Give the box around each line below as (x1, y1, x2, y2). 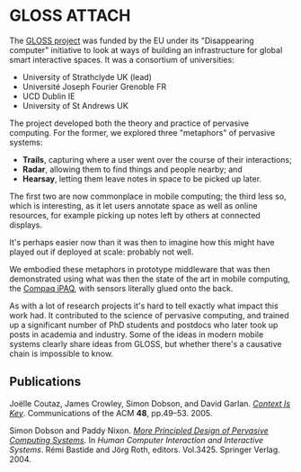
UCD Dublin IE (22, 91, 75, 102)
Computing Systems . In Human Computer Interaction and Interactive (9, 434, 264, 445)
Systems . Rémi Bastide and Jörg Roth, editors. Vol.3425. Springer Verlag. (9, 444, 280, 455)
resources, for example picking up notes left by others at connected (9, 209, 261, 220)
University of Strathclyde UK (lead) (22, 71, 153, 82)
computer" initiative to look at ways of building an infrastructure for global (9, 44, 283, 55)
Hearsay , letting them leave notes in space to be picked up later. (22, 173, 262, 184)
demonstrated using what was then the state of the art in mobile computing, (9, 273, 290, 284)
